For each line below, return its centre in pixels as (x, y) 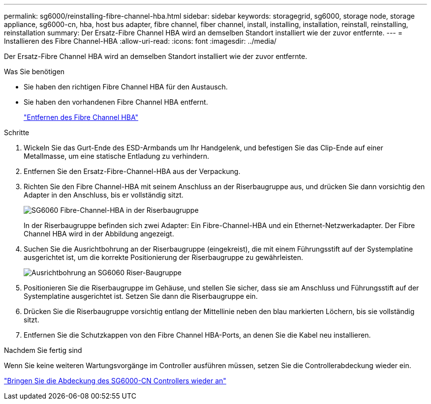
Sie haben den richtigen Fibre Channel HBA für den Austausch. (126, 87)
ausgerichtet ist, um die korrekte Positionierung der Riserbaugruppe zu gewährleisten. (163, 257)
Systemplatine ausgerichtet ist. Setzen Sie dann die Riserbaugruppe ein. (141, 296)
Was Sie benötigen (34, 72)
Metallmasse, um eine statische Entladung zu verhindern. (117, 156)
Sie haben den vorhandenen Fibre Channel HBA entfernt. (116, 102)
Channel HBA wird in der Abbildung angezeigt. (99, 234)
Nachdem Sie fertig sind (43, 350)
